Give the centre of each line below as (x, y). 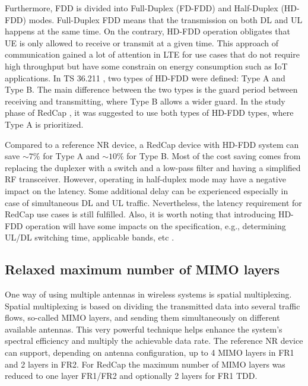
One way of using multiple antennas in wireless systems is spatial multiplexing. (148, 294)
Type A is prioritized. (44, 124)
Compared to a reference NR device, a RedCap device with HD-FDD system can (152, 144)
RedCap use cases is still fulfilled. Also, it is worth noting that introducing (140, 214)
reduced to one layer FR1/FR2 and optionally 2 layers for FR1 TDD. (131, 376)
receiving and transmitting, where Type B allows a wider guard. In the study (145, 101)
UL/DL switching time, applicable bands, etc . (90, 237)
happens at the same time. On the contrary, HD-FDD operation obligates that (148, 31)
